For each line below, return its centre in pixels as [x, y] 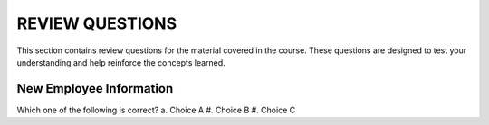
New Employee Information [95, 89]
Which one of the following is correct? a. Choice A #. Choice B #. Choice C [156, 110]
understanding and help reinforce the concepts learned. [121, 62]
